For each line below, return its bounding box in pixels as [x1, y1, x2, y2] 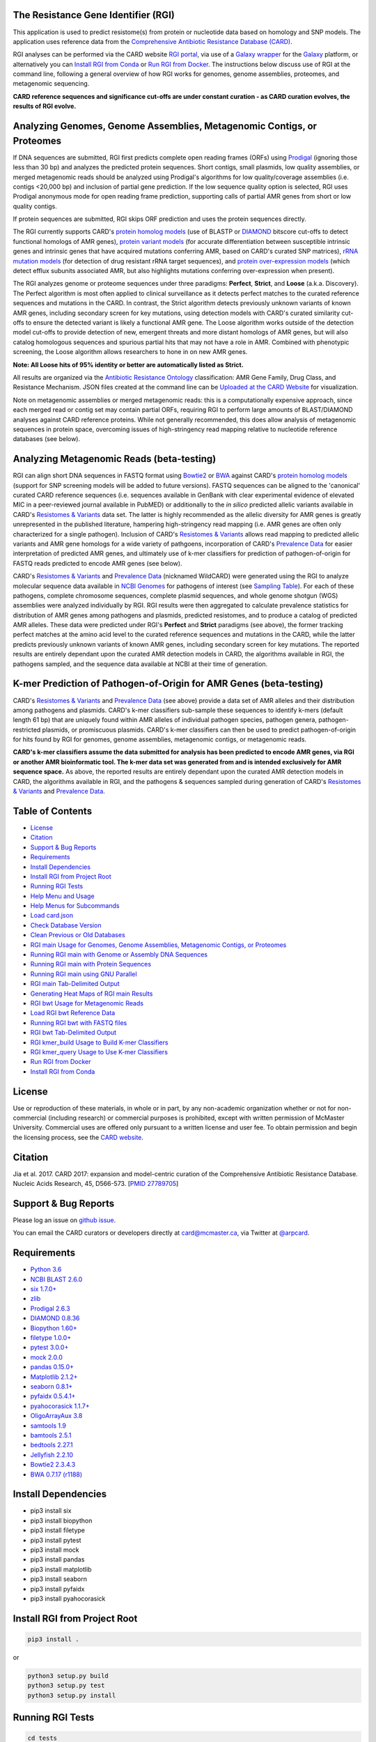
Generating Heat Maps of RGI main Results [30, 989, 153, 998]
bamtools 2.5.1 [30, 1431, 72, 1439]
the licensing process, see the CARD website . [13, 1133, 144, 1141]
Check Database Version [30, 920, 102, 930]
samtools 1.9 [30, 1421, 66, 1430]
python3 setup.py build [27, 1672, 109, 1679]
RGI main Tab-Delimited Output [30, 980, 120, 988]
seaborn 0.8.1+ [30, 1382, 73, 1390]
